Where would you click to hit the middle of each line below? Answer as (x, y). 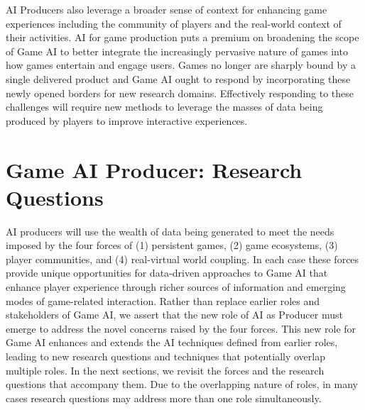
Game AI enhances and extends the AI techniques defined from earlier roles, (172, 342)
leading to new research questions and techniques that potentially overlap (165, 356)
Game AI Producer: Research (154, 169)
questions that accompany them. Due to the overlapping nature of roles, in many (182, 384)
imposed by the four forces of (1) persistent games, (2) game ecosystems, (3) (172, 245)
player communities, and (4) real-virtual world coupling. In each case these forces (182, 259)
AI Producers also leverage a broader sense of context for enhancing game (167, 9)
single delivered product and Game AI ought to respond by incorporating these (178, 78)
